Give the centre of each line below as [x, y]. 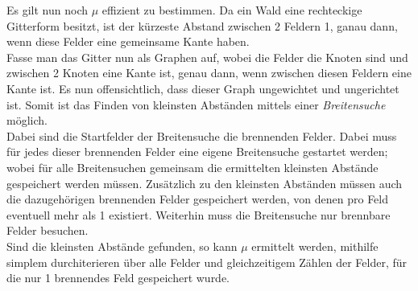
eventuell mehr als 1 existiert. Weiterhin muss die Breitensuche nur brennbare [199, 214]
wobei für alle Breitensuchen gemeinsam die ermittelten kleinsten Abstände [192, 167]
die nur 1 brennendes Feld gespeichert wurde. [118, 278]
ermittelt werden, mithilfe [315, 246]
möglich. [27, 120]
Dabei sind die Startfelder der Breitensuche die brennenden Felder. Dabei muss [202, 135]
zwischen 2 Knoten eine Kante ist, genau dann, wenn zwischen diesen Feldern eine [209, 73]
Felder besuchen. [48, 230]
